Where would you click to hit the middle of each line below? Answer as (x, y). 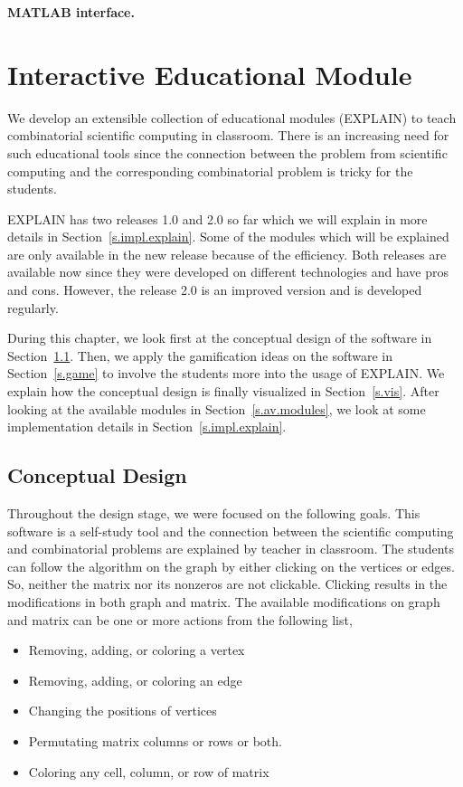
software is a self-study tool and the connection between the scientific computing (231, 531)
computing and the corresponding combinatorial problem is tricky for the (210, 171)
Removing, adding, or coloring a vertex (137, 650)
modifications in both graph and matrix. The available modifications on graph (224, 601)
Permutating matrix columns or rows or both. (155, 740)
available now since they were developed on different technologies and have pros (228, 272)
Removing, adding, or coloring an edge (135, 680)
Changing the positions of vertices (123, 711)
